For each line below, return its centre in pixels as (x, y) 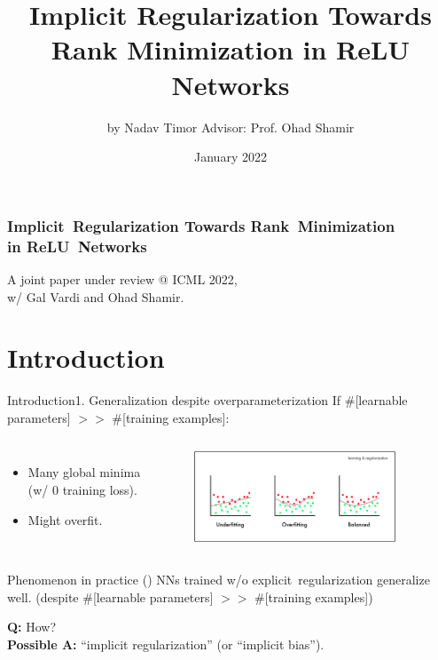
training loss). (100, 489)
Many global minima (84, 472)
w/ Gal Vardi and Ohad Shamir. (96, 296)
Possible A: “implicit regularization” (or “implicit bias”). (166, 644)
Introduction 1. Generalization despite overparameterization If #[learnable (207, 400)
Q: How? (32, 627)
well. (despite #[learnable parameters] (110, 596)
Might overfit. (65, 519)
